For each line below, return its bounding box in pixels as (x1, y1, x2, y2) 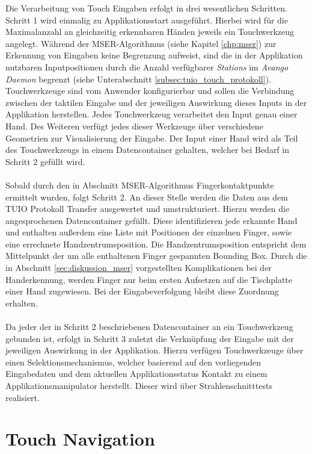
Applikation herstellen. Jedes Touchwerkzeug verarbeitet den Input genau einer (5, 108, 298, 120)
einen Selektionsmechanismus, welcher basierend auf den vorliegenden (5, 355, 262, 368)
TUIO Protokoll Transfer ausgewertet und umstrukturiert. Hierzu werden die (5, 202, 290, 215)
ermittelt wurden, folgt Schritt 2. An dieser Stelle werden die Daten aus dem (5, 190, 288, 203)
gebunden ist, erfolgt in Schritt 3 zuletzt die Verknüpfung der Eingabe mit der (5, 332, 294, 344)
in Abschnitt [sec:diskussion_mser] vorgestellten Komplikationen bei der (5, 261, 272, 274)
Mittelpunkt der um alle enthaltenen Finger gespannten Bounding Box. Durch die (5, 249, 307, 262)
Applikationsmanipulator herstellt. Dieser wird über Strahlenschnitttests (5, 379, 272, 391)
